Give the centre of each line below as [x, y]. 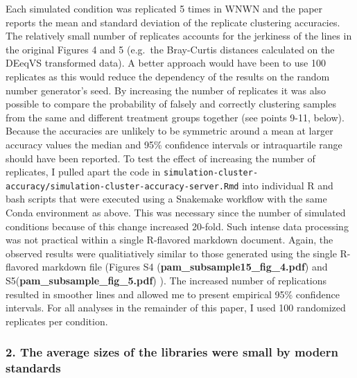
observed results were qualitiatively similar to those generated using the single [171, 253]
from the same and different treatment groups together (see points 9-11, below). [175, 117]
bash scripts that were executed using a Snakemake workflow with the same [166, 199]
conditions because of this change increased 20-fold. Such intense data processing [177, 226]
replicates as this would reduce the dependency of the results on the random [168, 76]
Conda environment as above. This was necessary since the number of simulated [176, 213]
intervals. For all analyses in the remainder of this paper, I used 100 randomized [176, 308]
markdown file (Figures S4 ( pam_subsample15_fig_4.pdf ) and [185, 267]
